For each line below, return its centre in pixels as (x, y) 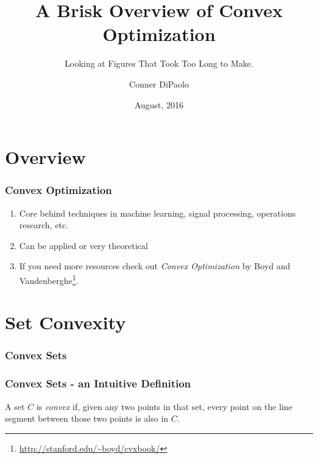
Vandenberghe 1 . (49, 279)
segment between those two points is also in (87, 418)
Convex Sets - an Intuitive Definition (98, 383)
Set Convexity (65, 322)
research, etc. (44, 225)
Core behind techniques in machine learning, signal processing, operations (157, 213)
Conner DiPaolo (159, 84)
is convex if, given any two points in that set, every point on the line (165, 406)
